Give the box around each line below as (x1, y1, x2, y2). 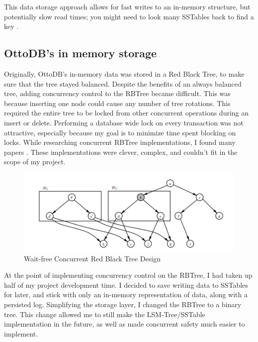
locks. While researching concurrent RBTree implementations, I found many (4, 137, 236, 147)
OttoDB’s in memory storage (4, 45, 157, 61)
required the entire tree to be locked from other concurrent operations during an (4, 108, 249, 118)
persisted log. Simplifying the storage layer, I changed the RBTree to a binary (4, 299, 242, 309)
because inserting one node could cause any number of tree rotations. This (4, 98, 231, 108)
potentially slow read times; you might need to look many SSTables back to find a (4, 11, 254, 21)
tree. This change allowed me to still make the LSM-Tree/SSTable (4, 309, 205, 319)
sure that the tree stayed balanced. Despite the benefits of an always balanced (4, 78, 242, 89)
